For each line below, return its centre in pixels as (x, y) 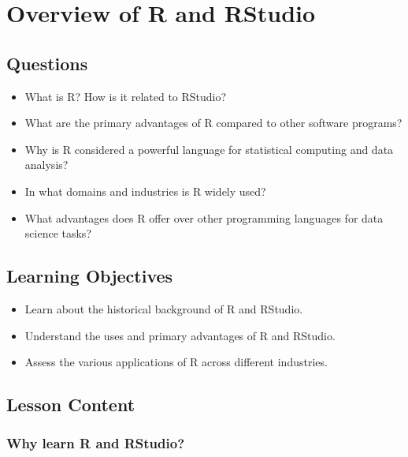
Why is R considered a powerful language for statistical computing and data (209, 149)
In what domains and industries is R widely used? (145, 191)
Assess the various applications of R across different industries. (176, 362)
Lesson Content (71, 405)
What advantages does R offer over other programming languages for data (204, 217)
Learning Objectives (90, 276)
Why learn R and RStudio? (96, 443)
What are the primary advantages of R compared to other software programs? (213, 123)
